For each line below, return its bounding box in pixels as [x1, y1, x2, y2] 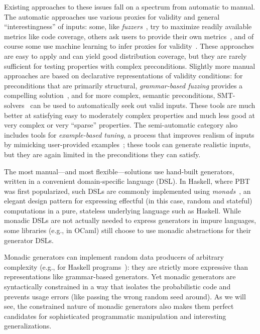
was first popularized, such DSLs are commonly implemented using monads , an [4, 185, 251, 196]
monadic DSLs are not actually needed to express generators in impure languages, [4, 215, 256, 226]
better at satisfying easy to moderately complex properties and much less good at [4, 109, 255, 120]
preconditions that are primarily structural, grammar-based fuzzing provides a [4, 80, 243, 90]
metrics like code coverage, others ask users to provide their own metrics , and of [4, 31, 254, 41]
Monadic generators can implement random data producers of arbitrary [4, 252, 224, 262]
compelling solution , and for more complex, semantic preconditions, [4, 90, 215, 100]
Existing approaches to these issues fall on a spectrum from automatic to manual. [4, 2, 255, 12]
